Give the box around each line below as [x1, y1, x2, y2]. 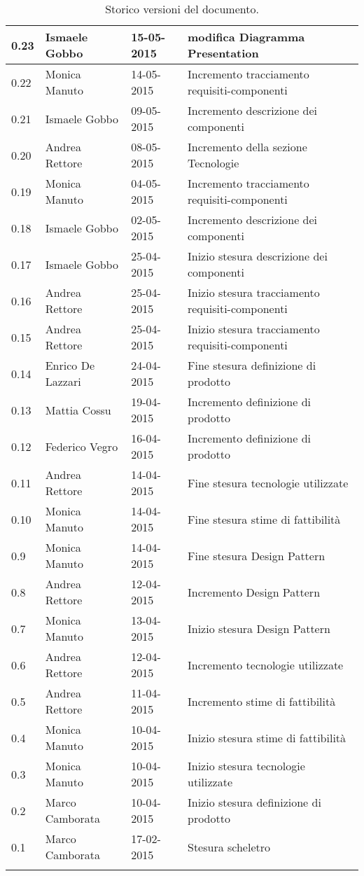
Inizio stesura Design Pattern [187, 620, 330, 637]
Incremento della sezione [187, 139, 307, 155]
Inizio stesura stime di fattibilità [187, 729, 346, 746]
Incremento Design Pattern [187, 583, 321, 600]
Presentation [187, 45, 259, 61]
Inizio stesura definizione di [187, 794, 321, 810]
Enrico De [45, 357, 94, 373]
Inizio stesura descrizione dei [187, 248, 328, 264]
